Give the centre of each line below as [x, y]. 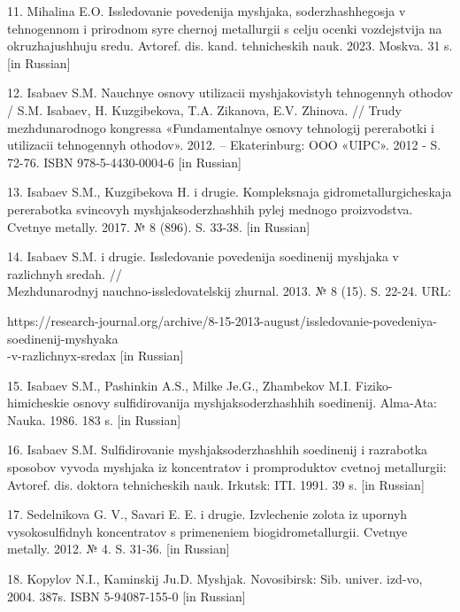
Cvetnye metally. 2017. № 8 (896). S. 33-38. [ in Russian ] [159, 226]
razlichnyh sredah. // [65, 273]
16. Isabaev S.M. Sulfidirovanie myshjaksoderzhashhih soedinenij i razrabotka [218, 449]
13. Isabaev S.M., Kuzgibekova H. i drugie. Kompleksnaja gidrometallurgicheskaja [230, 192]
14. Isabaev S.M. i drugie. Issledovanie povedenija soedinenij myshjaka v [203, 256]
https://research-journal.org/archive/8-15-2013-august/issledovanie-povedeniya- [222, 320]
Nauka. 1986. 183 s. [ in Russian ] [94, 419]
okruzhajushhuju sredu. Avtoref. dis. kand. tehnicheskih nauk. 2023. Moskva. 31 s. [230, 46]
